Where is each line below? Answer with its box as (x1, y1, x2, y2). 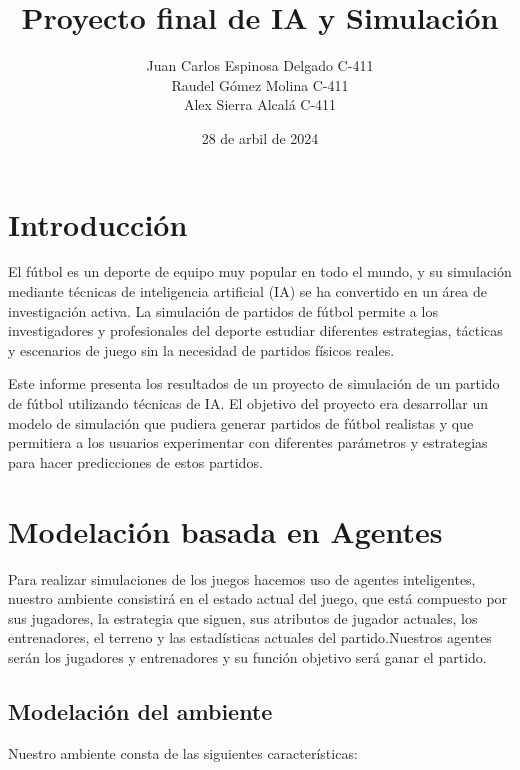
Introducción (8, 203, 188, 244)
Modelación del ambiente (8, 695, 273, 726)
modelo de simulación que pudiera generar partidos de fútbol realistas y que (8, 412, 474, 433)
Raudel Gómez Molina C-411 (171, 74, 349, 95)
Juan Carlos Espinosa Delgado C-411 (146, 55, 374, 76)
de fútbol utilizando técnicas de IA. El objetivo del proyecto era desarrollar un (8, 393, 489, 413)
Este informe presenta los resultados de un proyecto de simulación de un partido (8, 373, 500, 394)
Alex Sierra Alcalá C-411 (183, 94, 337, 115)
